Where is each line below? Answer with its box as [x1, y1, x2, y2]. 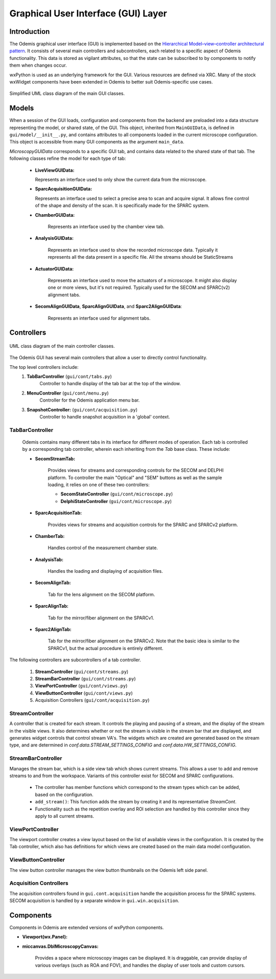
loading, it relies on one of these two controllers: [48, 482, 150, 488]
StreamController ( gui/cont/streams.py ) [35, 669, 129, 675]
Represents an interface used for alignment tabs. [48, 315, 151, 321]
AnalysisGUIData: [35, 235, 74, 241]
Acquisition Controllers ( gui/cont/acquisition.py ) [35, 697, 150, 703]
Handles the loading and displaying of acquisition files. [48, 568, 163, 574]
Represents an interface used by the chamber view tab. [48, 223, 165, 230]
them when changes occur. [9, 62, 67, 69]
